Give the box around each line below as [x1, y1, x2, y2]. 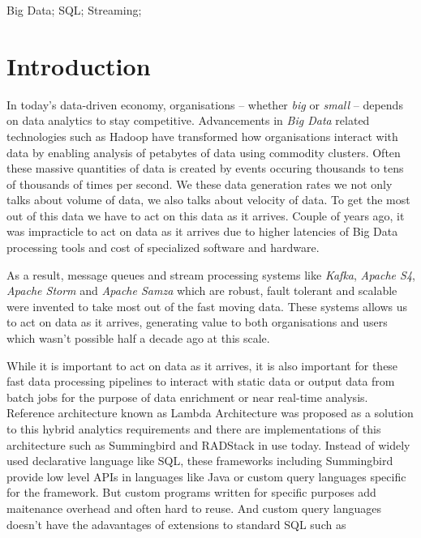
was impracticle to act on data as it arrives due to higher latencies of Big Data [6, 223, 398, 240]
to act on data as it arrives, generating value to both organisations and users [6, 314, 388, 331]
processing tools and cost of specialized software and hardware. [6, 239, 320, 256]
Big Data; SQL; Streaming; [6, 2, 142, 18]
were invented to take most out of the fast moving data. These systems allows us [6, 297, 408, 314]
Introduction [6, 49, 151, 82]
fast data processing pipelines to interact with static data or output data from [6, 373, 395, 390]
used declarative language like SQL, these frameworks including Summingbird [6, 452, 393, 469]
